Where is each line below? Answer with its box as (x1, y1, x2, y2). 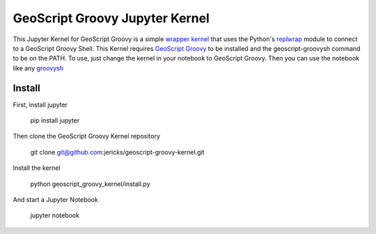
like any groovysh (13, 63, 64, 72)
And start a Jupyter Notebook (13, 195, 99, 203)
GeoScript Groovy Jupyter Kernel (13, 10, 210, 26)
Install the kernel (13, 164, 61, 172)
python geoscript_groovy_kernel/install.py (30, 180, 150, 188)
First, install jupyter (13, 100, 68, 109)
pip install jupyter (30, 116, 80, 125)
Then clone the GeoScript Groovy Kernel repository (13, 132, 160, 141)
